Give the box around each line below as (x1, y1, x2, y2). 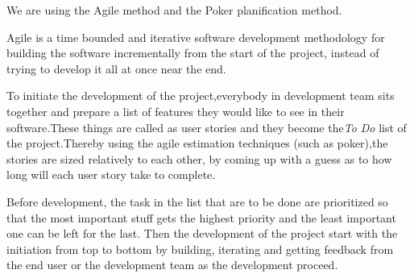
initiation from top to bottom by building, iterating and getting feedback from (6, 240, 394, 257)
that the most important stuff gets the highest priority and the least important (6, 209, 396, 226)
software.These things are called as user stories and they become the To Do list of (6, 118, 407, 135)
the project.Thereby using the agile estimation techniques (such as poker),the (6, 135, 388, 151)
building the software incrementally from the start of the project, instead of (6, 44, 379, 61)
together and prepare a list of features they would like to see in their (6, 102, 345, 119)
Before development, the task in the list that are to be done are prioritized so (6, 193, 388, 210)
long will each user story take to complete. (6, 166, 216, 183)
